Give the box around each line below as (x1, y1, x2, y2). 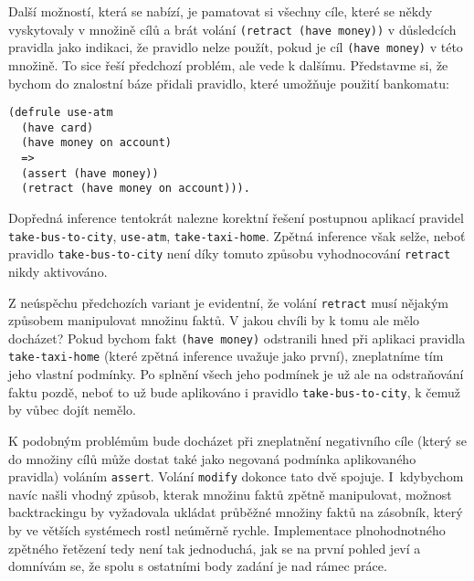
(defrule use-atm (8, 106, 113, 120)
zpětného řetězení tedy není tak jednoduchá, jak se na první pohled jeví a (8, 538, 421, 557)
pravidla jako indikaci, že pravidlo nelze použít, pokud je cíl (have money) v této (8, 37, 463, 57)
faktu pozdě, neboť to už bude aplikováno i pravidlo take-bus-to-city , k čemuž (8, 382, 460, 401)
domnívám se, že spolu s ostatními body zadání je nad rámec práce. (8, 556, 387, 576)
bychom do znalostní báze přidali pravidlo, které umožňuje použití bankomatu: (8, 73, 449, 92)
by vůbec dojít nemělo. (8, 400, 137, 419)
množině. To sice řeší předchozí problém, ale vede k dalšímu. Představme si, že (8, 55, 448, 74)
